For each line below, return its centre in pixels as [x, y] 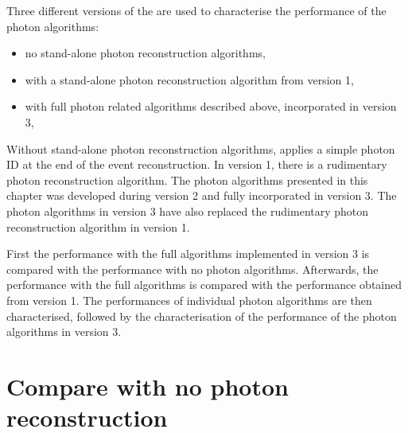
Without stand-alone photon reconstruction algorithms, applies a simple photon [201, 148]
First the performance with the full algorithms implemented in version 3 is [188, 254]
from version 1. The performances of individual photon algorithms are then [189, 300]
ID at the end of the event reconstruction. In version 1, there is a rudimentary [197, 164]
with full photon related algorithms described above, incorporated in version [211, 106]
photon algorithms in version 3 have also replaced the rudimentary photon [188, 211]
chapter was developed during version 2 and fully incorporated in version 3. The [202, 195]
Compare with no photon [148, 386]
